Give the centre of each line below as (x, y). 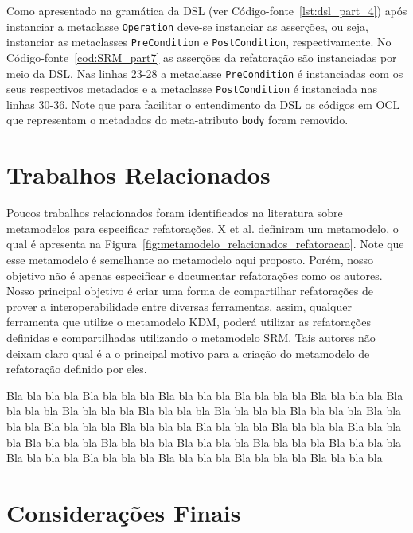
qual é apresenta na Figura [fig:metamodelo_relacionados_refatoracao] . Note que (205, 244)
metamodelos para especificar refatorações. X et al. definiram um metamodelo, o (203, 228)
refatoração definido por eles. (77, 369)
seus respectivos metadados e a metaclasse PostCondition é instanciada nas (192, 89)
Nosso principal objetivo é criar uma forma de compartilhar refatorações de (190, 291)
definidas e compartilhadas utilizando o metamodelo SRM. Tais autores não (191, 337)
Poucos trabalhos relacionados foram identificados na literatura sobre (175, 213)
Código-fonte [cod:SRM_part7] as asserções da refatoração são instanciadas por (202, 57)
